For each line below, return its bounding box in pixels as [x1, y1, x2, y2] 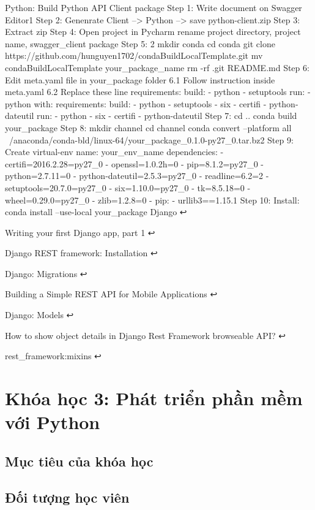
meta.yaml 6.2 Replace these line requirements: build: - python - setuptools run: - [5, 85, 311, 98]
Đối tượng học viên [5, 487, 130, 506]
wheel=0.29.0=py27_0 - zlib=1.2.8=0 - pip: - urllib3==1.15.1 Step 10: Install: [5, 193, 300, 206]
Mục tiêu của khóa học [5, 451, 154, 470]
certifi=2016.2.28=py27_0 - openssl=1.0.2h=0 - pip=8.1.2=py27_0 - [5, 157, 264, 170]
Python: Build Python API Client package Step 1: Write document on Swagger [5, 1, 302, 13]
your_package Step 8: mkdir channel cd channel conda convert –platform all [5, 121, 292, 134]
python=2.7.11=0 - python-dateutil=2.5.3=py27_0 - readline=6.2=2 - [5, 169, 269, 182]
